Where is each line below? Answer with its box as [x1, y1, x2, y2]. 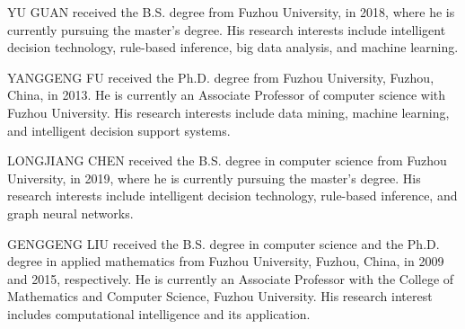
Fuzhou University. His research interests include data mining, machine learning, [7, 102, 450, 121]
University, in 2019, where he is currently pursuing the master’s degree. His [7, 168, 421, 187]
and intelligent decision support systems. [7, 120, 231, 139]
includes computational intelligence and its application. [7, 304, 311, 323]
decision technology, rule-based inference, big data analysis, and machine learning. [7, 38, 459, 57]
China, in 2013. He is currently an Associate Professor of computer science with [7, 85, 446, 104]
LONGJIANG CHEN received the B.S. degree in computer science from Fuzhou [7, 151, 447, 170]
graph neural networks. [7, 203, 134, 222]
